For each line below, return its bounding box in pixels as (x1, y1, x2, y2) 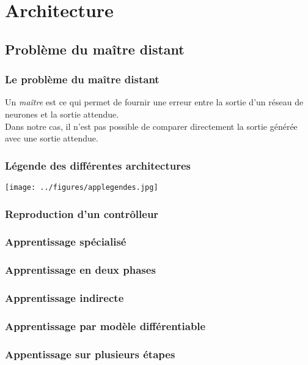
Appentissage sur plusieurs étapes (5, 346, 175, 361)
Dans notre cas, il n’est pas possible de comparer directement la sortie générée (5, 119, 298, 132)
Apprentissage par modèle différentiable (5, 318, 206, 333)
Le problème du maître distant (5, 72, 159, 87)
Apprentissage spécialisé (5, 234, 127, 249)
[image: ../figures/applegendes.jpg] (5, 182, 158, 192)
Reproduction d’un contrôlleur (5, 206, 159, 221)
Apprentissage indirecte (5, 290, 124, 306)
